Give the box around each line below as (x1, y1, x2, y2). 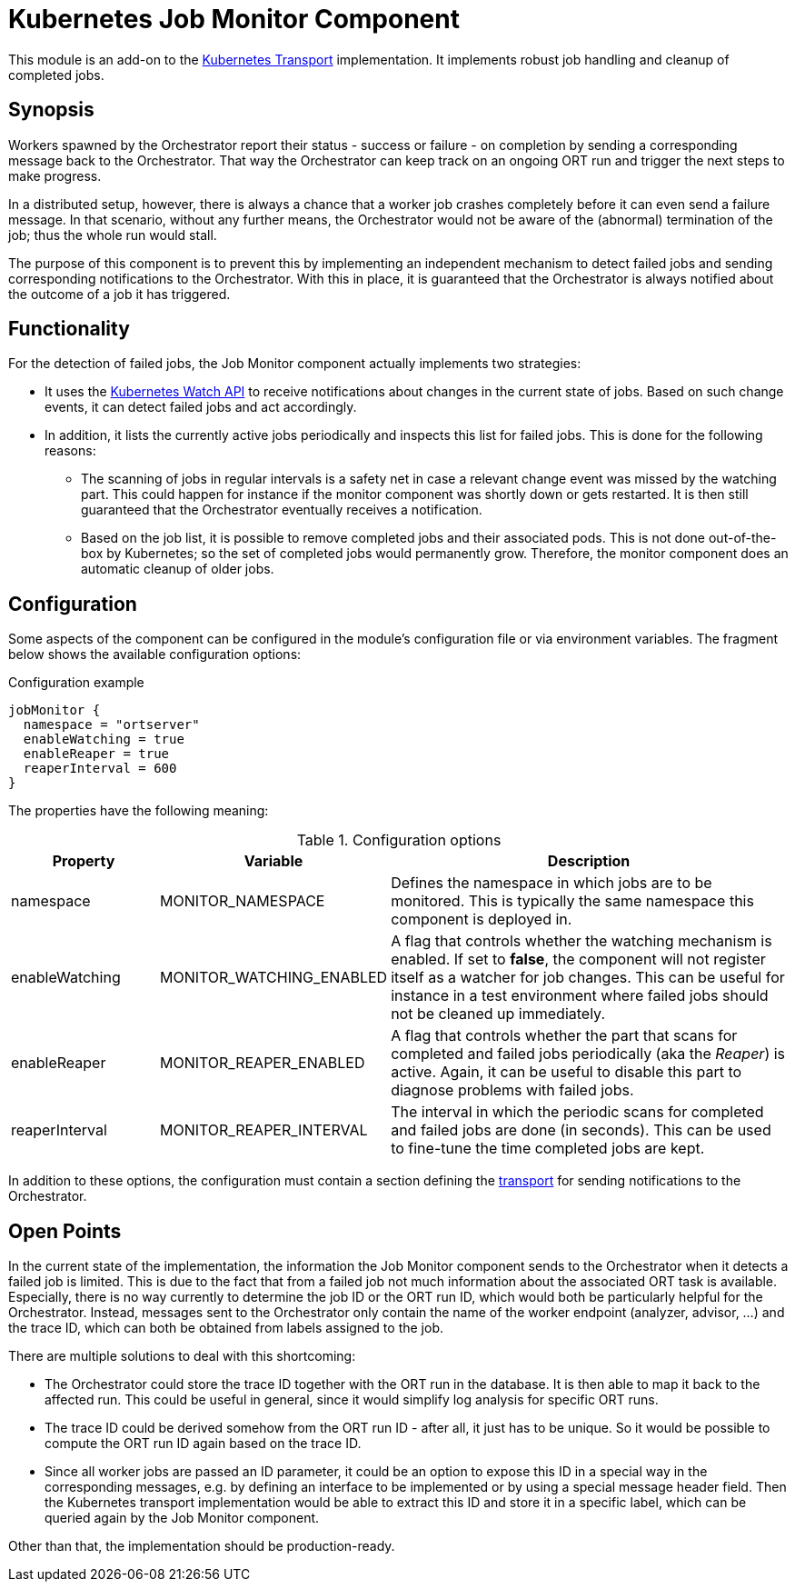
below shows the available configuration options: (8, 646, 302, 663)
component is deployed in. (391, 910, 572, 929)
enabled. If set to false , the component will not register (391, 950, 766, 969)
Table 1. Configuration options (296, 831, 502, 850)
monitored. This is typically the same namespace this (391, 892, 754, 911)
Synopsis (8, 98, 94, 122)
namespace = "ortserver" (23, 717, 200, 733)
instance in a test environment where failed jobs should (391, 986, 769, 1005)
